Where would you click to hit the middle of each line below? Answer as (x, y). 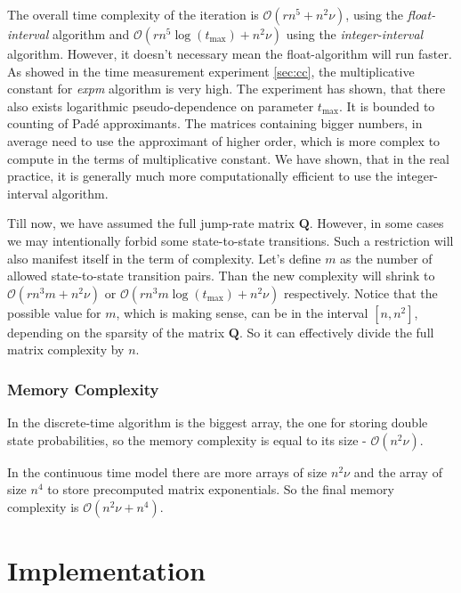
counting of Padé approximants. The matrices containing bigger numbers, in (215, 123)
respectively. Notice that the (360, 292)
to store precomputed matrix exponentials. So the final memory (221, 489)
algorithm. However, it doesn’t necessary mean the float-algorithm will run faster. (230, 53)
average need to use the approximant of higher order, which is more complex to (224, 140)
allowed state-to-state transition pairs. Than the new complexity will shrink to (221, 276)
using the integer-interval (355, 34)
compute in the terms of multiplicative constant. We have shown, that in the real (228, 158)
